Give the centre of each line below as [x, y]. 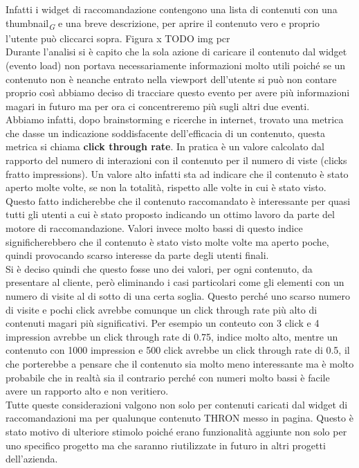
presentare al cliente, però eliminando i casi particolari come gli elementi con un [175, 282]
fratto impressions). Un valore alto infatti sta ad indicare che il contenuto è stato [177, 173]
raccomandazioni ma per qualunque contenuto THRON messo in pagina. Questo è [179, 418]
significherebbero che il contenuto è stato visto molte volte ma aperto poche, [167, 241]
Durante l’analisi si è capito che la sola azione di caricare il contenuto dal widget [176, 52]
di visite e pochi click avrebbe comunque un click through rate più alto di [162, 309]
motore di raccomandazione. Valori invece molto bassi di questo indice [154, 228]
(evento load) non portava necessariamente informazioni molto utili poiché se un [176, 65]
